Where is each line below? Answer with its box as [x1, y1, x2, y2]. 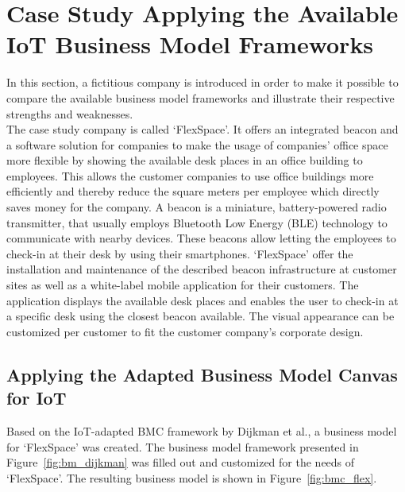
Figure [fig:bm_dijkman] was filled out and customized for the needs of [6, 454, 355, 471]
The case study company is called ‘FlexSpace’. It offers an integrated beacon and [6, 121, 399, 138]
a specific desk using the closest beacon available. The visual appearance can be [6, 308, 395, 324]
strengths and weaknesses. [6, 105, 133, 122]
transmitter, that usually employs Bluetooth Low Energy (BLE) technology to [6, 214, 388, 231]
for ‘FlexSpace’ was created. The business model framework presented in [6, 438, 359, 455]
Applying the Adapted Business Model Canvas [6, 362, 398, 386]
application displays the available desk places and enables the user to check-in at [6, 292, 399, 308]
